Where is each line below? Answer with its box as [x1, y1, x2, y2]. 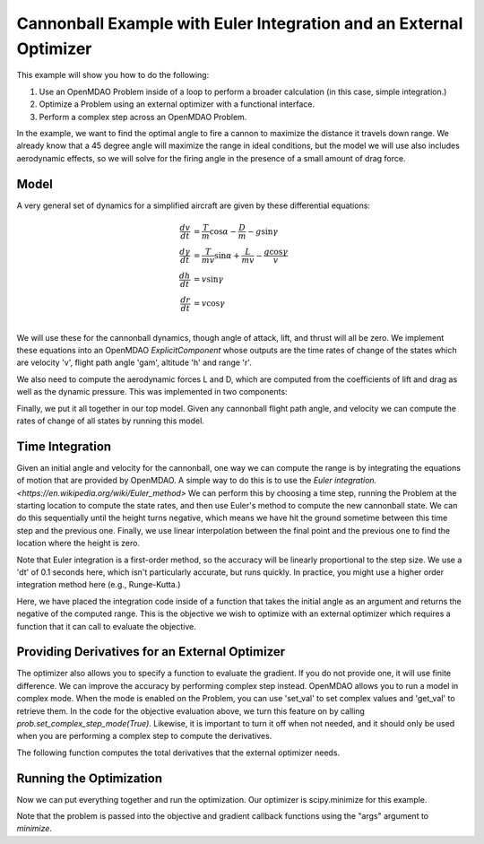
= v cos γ [193, 299, 226, 309]
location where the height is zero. [16, 538, 141, 549]
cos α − [209, 226, 238, 237]
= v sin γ [193, 274, 224, 284]
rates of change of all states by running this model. [16, 415, 205, 426]
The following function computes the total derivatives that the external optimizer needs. [16, 747, 341, 758]
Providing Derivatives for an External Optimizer [16, 644, 286, 659]
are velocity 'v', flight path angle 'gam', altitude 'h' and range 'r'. [16, 357, 253, 368]
